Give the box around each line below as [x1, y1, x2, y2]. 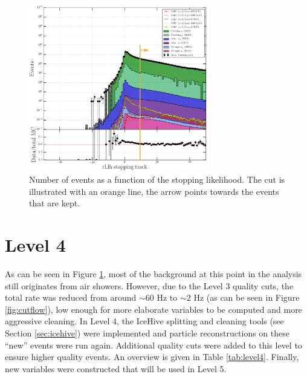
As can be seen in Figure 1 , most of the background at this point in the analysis [5, 267, 302, 280]
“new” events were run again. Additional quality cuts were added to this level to [5, 338, 302, 351]
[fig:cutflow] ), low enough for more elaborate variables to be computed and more [5, 303, 302, 315]
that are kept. [29, 197, 80, 209]
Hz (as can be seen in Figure [193, 291, 300, 304]
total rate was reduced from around [5, 291, 137, 304]
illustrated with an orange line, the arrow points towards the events [29, 185, 279, 197]
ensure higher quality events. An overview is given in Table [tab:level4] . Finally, [5, 350, 299, 363]
